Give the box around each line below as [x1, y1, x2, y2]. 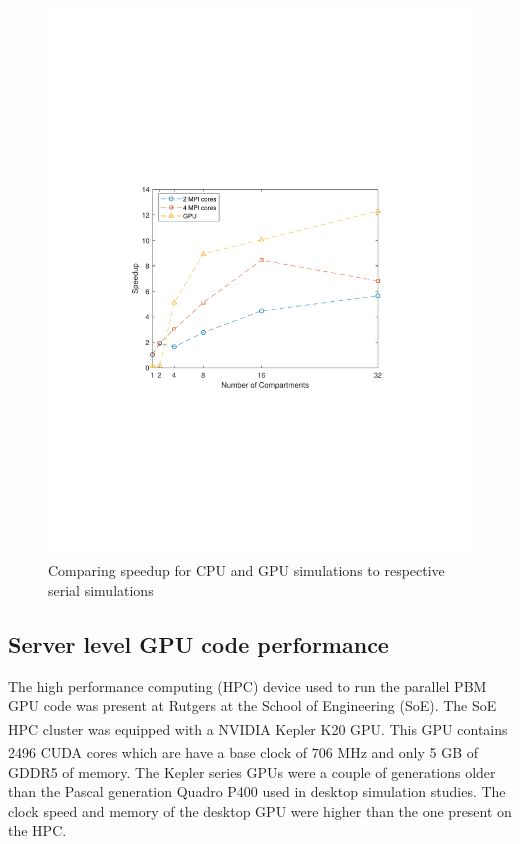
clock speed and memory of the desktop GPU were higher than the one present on [8, 800, 512, 821]
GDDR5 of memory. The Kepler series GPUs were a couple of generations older [8, 761, 496, 782]
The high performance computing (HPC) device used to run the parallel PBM [8, 675, 487, 696]
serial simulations [48, 580, 154, 601]
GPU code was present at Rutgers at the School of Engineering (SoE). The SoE [8, 695, 497, 716]
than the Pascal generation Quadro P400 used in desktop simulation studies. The [8, 781, 506, 802]
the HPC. [8, 820, 67, 841]
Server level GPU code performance [8, 629, 389, 660]
